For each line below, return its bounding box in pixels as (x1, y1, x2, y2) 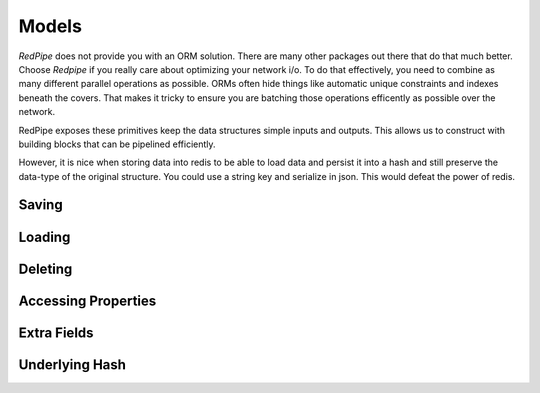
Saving (18, 196, 64, 214)
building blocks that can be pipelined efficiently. (18, 138, 216, 150)
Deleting (18, 260, 73, 277)
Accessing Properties (18, 292, 157, 309)
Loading (18, 228, 71, 245)
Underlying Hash (18, 356, 127, 373)
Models (18, 15, 82, 37)
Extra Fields (18, 324, 94, 341)
